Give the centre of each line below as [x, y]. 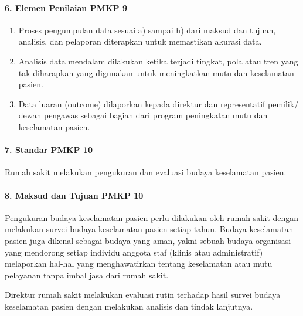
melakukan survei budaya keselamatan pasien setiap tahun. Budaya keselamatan [149, 229]
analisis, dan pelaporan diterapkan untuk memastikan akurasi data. [140, 41]
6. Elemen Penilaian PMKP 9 [66, 7]
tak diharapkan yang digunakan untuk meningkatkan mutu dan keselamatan [156, 72]
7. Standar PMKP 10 [49, 150]
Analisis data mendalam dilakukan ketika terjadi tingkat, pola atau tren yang [158, 61]
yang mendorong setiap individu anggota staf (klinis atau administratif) [134, 252]
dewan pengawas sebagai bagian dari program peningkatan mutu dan [143, 115]
